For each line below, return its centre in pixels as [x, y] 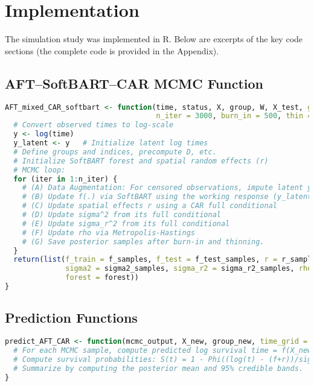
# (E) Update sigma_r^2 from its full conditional [126, 223]
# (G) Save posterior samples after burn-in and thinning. [143, 242]
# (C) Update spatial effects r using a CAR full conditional [150, 206]
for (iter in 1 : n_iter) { [66, 179]
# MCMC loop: [40, 170]
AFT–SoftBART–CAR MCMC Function [134, 83]
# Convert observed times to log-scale [94, 125]
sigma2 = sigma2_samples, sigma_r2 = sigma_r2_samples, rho [189, 269]
